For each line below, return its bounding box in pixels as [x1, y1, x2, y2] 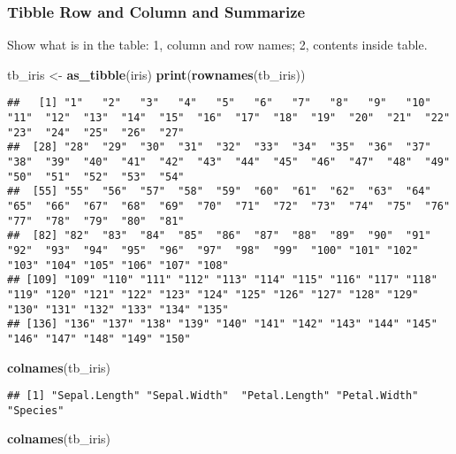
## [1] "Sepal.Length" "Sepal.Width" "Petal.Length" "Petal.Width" [7, 389, 419, 403]
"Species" [7, 404, 65, 417]
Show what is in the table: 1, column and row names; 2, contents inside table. [7, 35, 428, 54]
